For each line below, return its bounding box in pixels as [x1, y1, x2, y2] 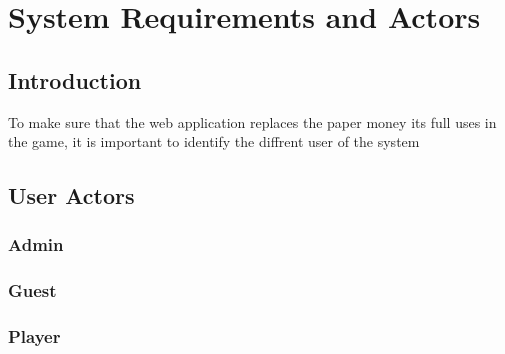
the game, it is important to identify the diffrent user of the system [8, 131, 420, 152]
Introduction [8, 64, 142, 95]
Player [8, 324, 61, 349]
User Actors [8, 180, 135, 211]
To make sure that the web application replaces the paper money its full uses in [8, 111, 497, 132]
